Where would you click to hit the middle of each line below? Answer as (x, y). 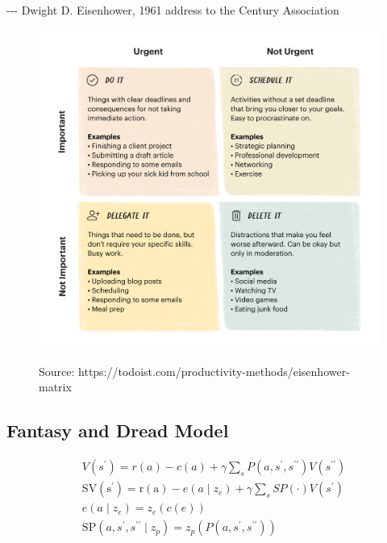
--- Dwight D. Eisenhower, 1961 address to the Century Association (173, 10)
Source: (57, 371)
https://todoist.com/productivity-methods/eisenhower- (214, 371)
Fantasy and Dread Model (118, 430)
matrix (55, 387)
